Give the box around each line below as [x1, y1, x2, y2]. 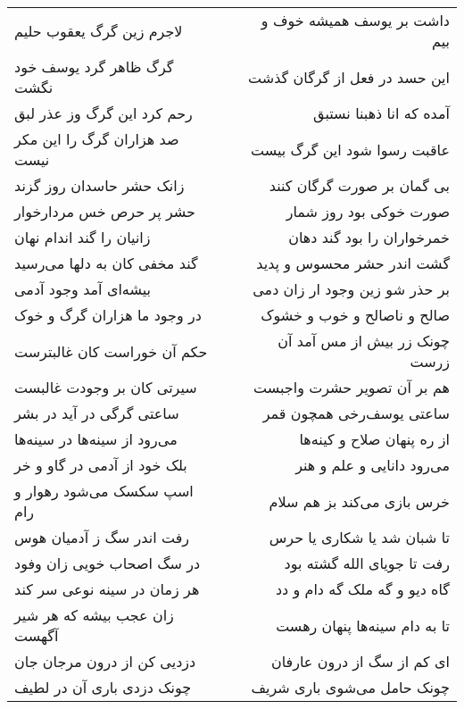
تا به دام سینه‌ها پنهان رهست [276, 614, 450, 636]
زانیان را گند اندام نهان [14, 227, 151, 247]
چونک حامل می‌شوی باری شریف [251, 677, 450, 697]
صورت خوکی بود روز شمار [286, 201, 450, 221]
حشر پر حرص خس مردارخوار [14, 201, 195, 221]
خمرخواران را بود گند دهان [288, 227, 450, 247]
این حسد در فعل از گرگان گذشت [248, 66, 450, 88]
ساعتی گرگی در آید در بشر [14, 403, 179, 423]
